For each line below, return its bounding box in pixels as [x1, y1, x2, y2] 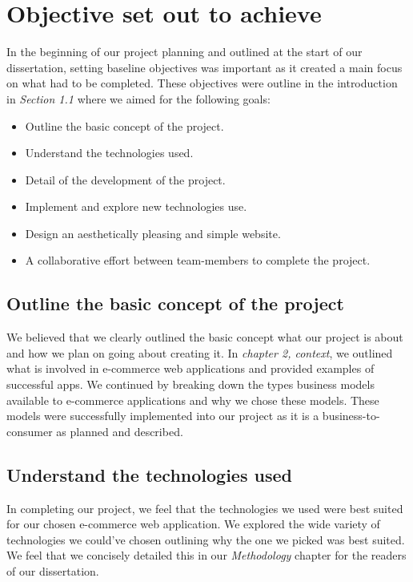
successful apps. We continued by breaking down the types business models [6, 376, 375, 393]
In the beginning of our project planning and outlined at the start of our [6, 43, 363, 60]
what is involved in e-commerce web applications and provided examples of [6, 360, 375, 377]
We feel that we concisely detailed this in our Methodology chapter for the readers [6, 547, 407, 564]
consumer [6, 422, 53, 439]
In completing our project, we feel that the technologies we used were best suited [6, 499, 403, 516]
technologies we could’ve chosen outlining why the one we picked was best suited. [6, 531, 405, 548]
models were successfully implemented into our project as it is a [6, 407, 319, 424]
